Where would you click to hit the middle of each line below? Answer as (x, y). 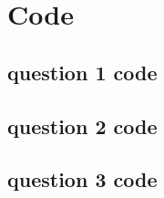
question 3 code (82, 179)
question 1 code (82, 72)
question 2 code (82, 125)
